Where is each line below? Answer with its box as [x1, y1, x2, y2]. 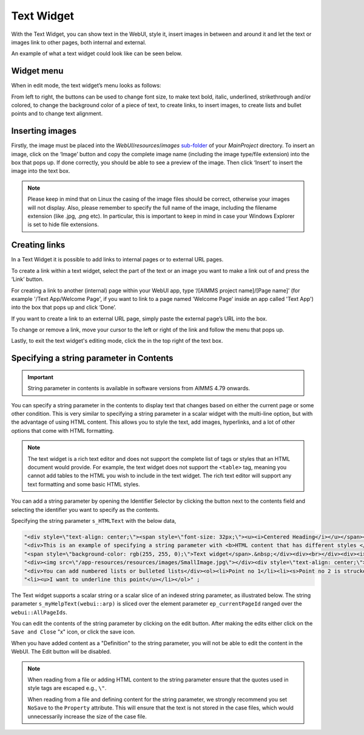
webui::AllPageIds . [11, 609, 68, 616]
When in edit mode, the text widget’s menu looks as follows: [11, 82, 161, 89]
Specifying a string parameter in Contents [11, 353, 174, 364]
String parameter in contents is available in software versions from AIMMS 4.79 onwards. [27, 385, 251, 392]
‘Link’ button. [11, 275, 44, 283]
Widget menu [11, 66, 64, 76]
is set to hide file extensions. [27, 221, 99, 228]
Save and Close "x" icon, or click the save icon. [11, 628, 136, 635]
